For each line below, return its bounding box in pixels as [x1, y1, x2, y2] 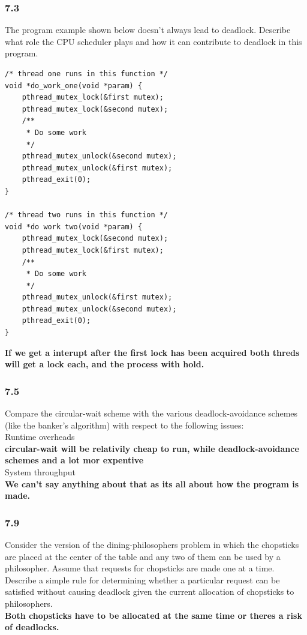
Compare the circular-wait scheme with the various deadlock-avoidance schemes [5, 407, 298, 420]
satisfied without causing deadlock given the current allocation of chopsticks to [5, 585, 294, 598]
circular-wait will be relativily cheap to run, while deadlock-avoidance [5, 442, 299, 454]
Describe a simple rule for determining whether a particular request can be [5, 573, 280, 586]
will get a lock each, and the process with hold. [5, 358, 204, 370]
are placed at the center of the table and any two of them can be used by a [5, 550, 281, 562]
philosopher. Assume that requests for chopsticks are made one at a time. [5, 562, 275, 574]
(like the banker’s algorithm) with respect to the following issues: [5, 418, 244, 431]
